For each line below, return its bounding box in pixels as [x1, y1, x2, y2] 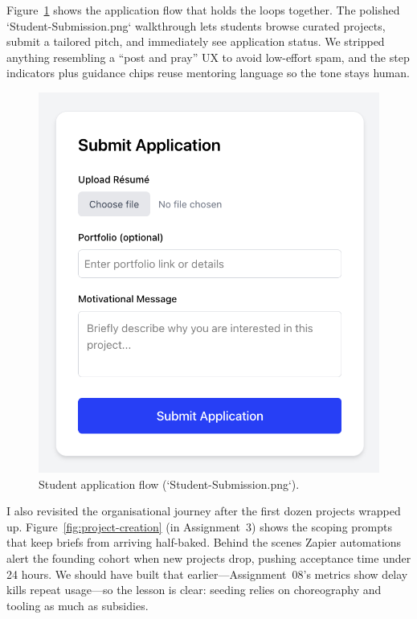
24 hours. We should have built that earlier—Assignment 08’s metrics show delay [6, 565, 408, 582]
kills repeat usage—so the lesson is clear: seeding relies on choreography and [6, 581, 382, 598]
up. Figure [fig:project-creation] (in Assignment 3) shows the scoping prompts [6, 518, 392, 535]
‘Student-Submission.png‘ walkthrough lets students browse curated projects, [6, 17, 386, 34]
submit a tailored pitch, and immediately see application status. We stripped [6, 33, 385, 50]
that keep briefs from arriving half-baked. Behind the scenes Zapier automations [6, 534, 402, 551]
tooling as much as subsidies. [6, 596, 149, 613]
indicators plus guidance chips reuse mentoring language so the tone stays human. [6, 64, 410, 81]
